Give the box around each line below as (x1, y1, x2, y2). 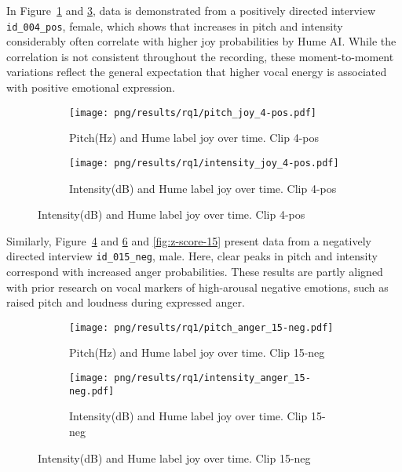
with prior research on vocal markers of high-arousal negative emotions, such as (6, 278, 389, 295)
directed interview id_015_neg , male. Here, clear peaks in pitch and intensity (6, 248, 378, 264)
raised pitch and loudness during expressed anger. (6, 294, 245, 310)
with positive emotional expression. (6, 79, 175, 96)
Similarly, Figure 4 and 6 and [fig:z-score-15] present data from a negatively (6, 232, 371, 249)
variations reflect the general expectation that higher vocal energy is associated (6, 64, 387, 80)
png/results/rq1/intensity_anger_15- (114, 372, 311, 383)
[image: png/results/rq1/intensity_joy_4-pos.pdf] (69, 157, 339, 169)
